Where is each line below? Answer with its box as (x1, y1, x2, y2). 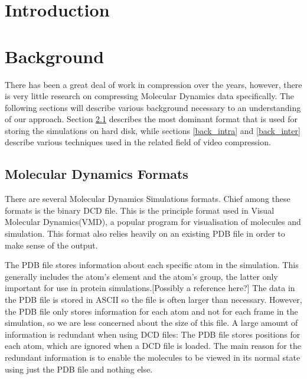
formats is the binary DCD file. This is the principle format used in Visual (5, 204, 275, 216)
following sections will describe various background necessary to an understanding (5, 101, 301, 113)
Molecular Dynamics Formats (5, 165, 188, 183)
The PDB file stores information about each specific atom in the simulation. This (5, 259, 299, 271)
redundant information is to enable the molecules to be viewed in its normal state (5, 351, 301, 363)
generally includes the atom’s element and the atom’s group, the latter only (5, 270, 278, 282)
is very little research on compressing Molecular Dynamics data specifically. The (5, 90, 295, 102)
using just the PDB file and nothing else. (5, 362, 153, 375)
